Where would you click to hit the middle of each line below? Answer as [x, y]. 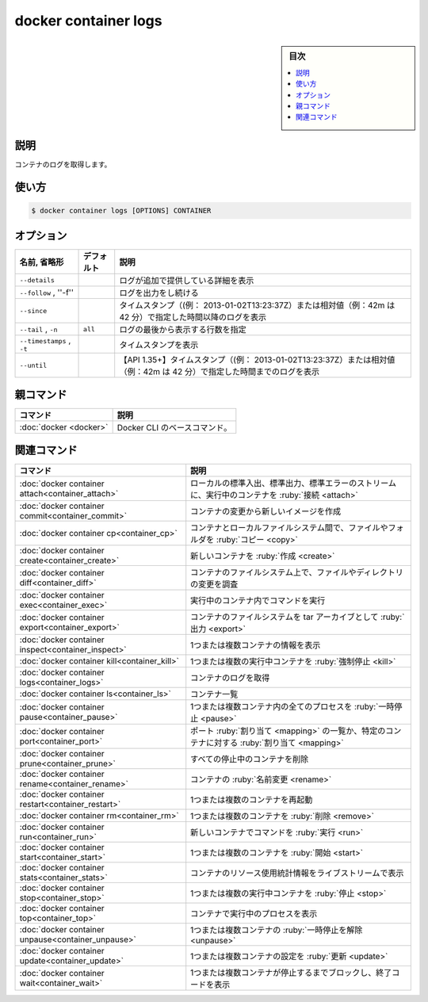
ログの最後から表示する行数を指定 [183, 330]
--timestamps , [45, 341]
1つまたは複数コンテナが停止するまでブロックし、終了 [291, 973]
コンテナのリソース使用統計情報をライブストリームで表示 [297, 874]
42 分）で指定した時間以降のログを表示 [193, 317]
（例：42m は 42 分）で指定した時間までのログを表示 [220, 372]
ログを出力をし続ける [159, 293]
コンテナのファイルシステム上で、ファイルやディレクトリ [297, 572]
